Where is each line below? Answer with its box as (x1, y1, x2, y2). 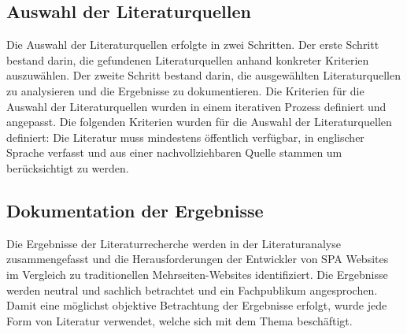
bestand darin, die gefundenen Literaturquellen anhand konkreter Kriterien (6, 51, 369, 68)
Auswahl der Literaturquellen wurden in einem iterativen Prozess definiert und (6, 98, 387, 114)
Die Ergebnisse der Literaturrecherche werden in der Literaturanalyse (6, 235, 341, 251)
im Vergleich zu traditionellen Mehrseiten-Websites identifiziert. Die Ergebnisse (6, 265, 388, 282)
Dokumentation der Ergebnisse (6, 198, 264, 222)
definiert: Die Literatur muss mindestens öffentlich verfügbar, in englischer (6, 128, 364, 145)
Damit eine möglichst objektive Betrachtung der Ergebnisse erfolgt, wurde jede (6, 297, 387, 314)
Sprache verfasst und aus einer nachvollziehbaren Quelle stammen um (6, 144, 342, 161)
